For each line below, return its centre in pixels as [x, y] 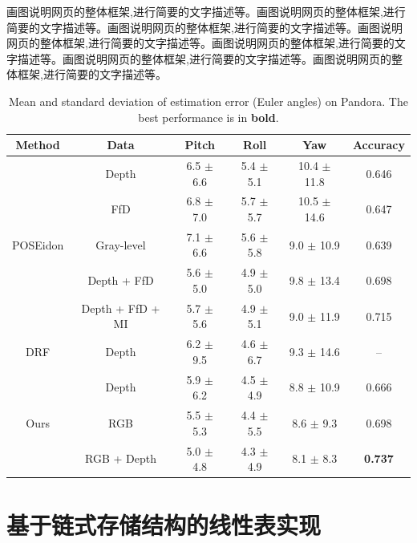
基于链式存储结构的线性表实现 [164, 525]
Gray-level [121, 244]
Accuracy [379, 145]
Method [38, 145]
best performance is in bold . [208, 117]
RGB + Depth [121, 458]
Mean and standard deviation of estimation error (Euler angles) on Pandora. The [208, 101]
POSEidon [38, 244]
